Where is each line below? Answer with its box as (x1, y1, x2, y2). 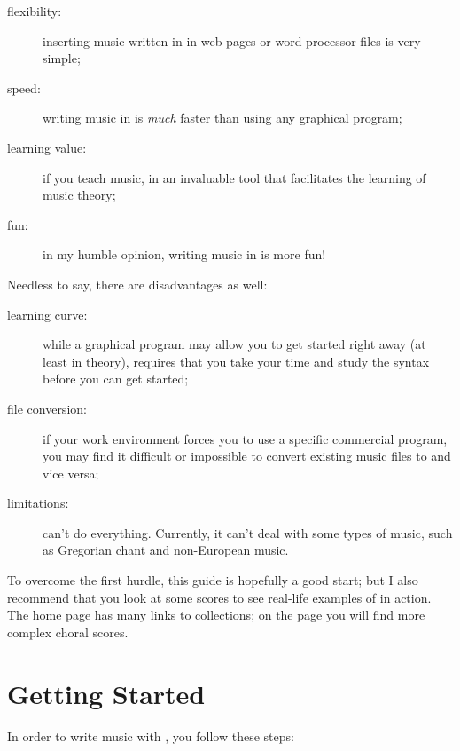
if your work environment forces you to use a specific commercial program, (43, 429, 448, 447)
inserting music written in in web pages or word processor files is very (43, 31, 421, 50)
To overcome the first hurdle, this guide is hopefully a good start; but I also (7, 571, 418, 589)
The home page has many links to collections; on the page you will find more (7, 605, 425, 624)
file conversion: (7, 399, 87, 417)
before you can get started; (43, 369, 189, 388)
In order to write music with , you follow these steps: (7, 726, 294, 745)
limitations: (7, 494, 69, 512)
